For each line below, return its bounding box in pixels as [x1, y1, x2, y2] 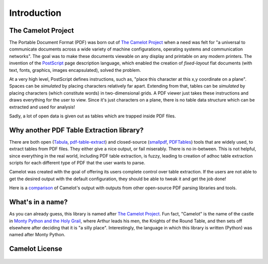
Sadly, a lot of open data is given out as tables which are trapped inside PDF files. [9, 113, 176, 119]
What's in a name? [9, 198, 68, 207]
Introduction [9, 7, 62, 18]
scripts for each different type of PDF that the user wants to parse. [9, 160, 145, 166]
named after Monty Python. [9, 232, 66, 238]
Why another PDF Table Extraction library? [9, 126, 144, 134]
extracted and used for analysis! [9, 104, 75, 110]
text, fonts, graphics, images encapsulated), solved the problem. [9, 67, 141, 73]
